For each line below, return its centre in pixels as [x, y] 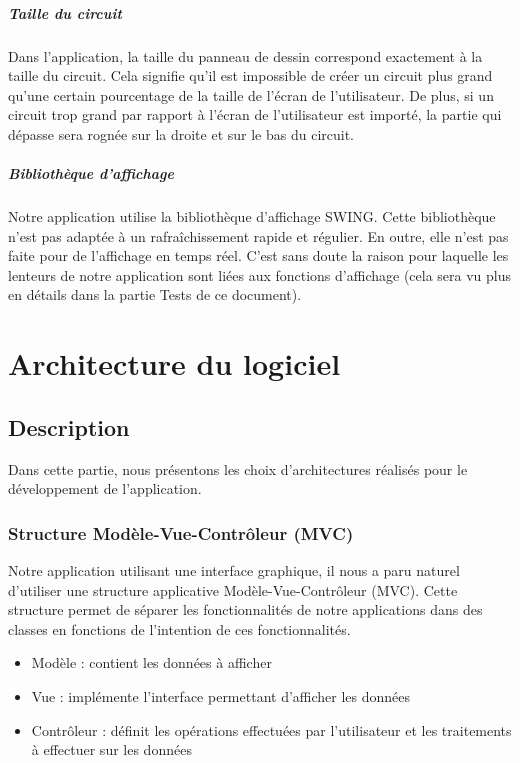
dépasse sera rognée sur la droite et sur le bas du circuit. [181, 133]
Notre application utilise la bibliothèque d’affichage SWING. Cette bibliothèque [252, 216]
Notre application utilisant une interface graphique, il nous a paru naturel [234, 570]
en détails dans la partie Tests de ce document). [155, 294]
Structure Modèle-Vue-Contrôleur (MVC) [181, 532]
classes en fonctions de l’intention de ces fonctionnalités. [179, 628]
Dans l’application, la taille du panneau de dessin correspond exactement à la [245, 55]
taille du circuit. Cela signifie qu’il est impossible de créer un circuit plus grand [250, 75]
